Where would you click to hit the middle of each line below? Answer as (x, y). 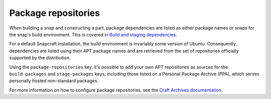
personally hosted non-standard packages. (54, 81)
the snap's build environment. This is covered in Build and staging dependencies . (93, 34)
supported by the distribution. (40, 58)
